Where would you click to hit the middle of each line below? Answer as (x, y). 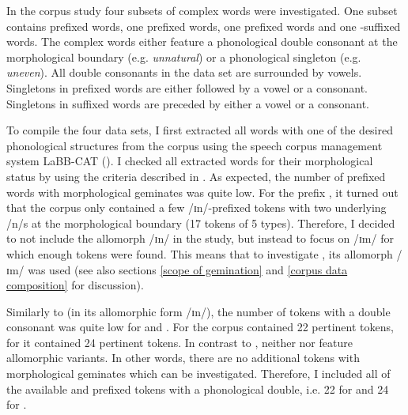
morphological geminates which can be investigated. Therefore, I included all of (198, 373)
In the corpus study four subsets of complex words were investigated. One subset (202, 10)
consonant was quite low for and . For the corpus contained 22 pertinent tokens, (200, 327)
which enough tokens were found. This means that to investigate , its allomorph (200, 253)
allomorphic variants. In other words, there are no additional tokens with (183, 358)
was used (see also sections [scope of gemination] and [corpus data (188, 269)
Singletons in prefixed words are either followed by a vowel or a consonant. (187, 87)
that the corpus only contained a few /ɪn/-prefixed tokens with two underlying (196, 207)
